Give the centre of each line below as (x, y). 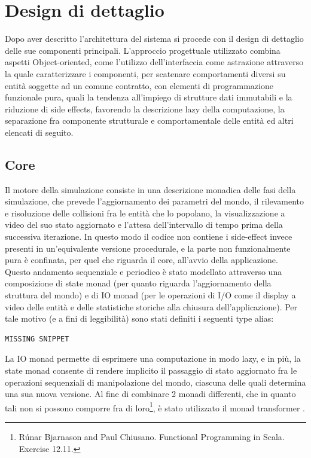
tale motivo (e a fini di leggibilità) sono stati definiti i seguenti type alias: (139, 318)
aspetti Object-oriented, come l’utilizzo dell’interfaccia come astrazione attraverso (154, 62)
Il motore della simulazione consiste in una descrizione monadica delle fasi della (150, 189)
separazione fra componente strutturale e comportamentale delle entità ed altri (149, 120)
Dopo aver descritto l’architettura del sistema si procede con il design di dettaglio (154, 39)
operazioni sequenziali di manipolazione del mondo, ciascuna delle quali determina (155, 382)
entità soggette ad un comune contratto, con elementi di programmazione (139, 85)
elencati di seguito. (39, 132)
